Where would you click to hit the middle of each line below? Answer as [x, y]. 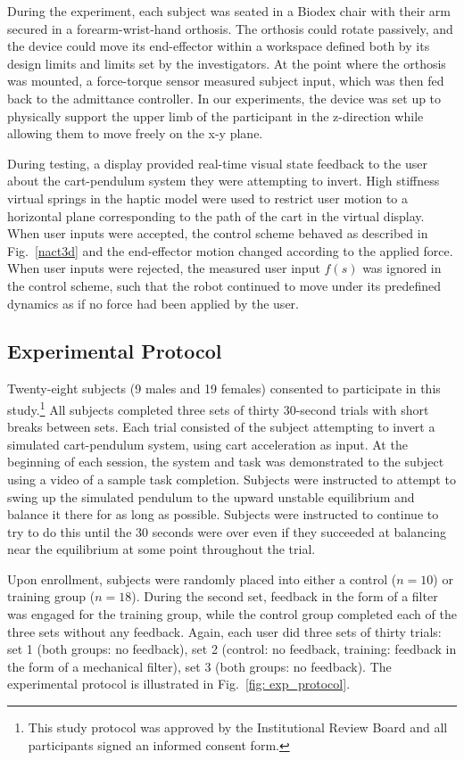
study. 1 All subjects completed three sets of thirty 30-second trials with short [218, 408]
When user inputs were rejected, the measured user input [164, 268]
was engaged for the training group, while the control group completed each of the [232, 614]
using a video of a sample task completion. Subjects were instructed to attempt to [232, 479]
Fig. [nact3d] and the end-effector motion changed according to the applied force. [230, 250]
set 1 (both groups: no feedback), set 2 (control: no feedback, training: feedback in [232, 649]
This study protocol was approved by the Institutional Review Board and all [238, 727]
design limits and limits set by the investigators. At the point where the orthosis [227, 63]
